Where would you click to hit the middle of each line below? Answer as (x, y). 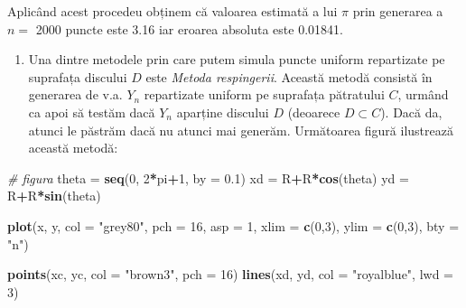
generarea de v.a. (75, 94)
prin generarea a (398, 11)
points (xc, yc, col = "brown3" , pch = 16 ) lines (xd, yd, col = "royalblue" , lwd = (231, 274)
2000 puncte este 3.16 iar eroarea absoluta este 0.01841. (189, 28)
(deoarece (314, 112)
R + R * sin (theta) (54, 196)
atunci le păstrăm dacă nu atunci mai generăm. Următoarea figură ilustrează (241, 130)
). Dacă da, (411, 112)
